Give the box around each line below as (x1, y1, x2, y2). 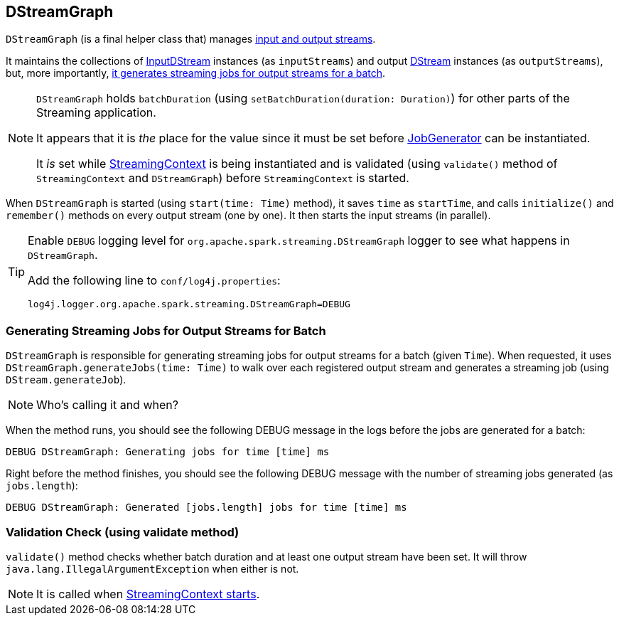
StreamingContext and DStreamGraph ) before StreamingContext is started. (36, 171, 409, 186)
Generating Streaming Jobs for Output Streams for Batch (6, 323, 326, 338)
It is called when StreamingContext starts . (36, 586, 260, 601)
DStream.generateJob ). (6, 373, 127, 386)
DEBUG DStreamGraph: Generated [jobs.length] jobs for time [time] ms (6, 501, 407, 514)
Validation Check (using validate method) (6, 524, 239, 539)
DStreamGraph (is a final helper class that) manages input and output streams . (6, 33, 376, 46)
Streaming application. (36, 105, 156, 120)
